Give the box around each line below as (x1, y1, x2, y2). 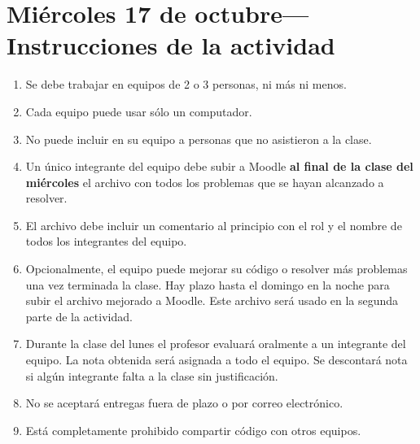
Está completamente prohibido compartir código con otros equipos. (25, 421, 361, 438)
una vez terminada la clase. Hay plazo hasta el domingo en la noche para (25, 276, 390, 293)
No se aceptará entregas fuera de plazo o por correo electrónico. (25, 394, 343, 411)
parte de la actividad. (25, 307, 133, 324)
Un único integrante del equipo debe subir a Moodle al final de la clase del (25, 158, 413, 175)
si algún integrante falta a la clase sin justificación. (25, 367, 278, 384)
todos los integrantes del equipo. (25, 233, 187, 250)
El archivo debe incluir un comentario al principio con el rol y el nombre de (25, 216, 402, 233)
